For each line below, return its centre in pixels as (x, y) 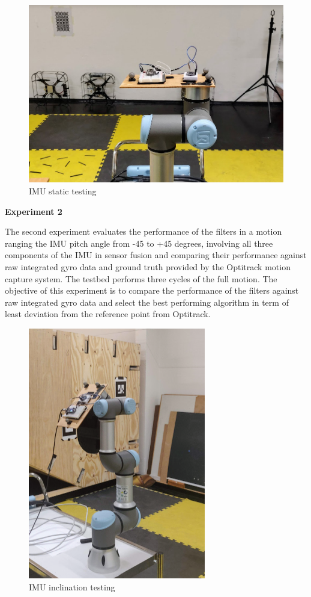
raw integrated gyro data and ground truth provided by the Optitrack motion (148, 267)
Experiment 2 (34, 211)
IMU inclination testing (72, 586)
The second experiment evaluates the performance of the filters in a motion (143, 231)
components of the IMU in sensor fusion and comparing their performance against (156, 255)
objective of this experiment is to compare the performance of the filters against (152, 290)
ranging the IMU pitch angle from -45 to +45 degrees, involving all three (139, 243)
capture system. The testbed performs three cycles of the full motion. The (141, 278)
